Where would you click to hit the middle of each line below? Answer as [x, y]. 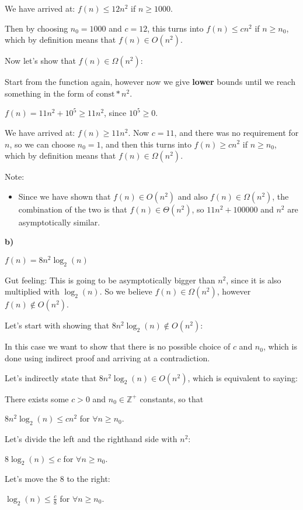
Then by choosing [36, 28]
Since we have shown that [65, 196]
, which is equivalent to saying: [243, 377]
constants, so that [172, 398]
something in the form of [49, 93]
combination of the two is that [73, 209]
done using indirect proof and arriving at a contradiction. [107, 358]
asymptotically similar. [59, 222]
